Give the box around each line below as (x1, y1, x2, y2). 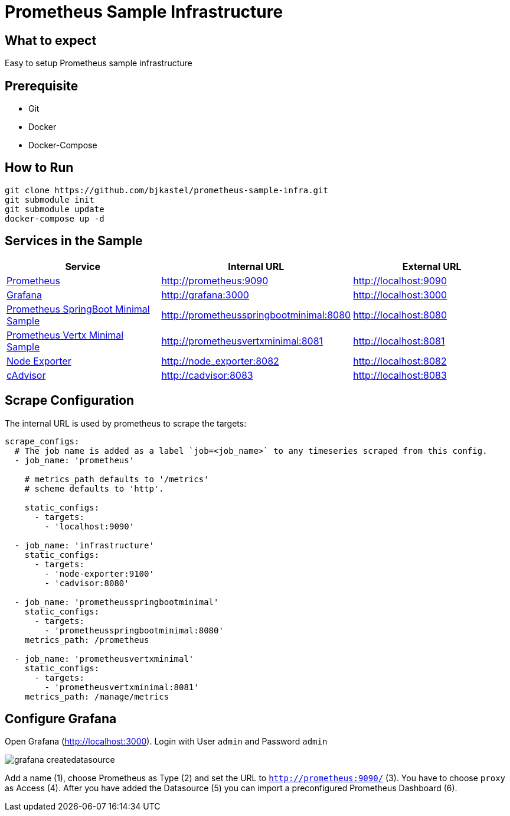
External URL (402, 260, 462, 272)
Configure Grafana (5, 711, 117, 726)
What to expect (5, 32, 97, 48)
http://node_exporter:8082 (161, 355, 279, 367)
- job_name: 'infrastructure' (14, 540, 154, 550)
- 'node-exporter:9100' (44, 568, 154, 578)
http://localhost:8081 (353, 334, 445, 347)
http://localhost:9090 (353, 274, 447, 287)
